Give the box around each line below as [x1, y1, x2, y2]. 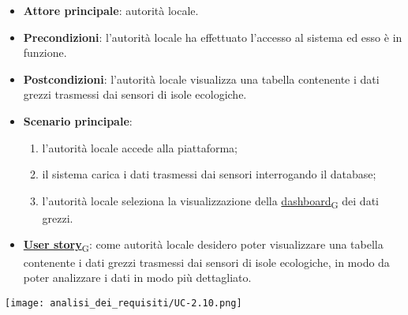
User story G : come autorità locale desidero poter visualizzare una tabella [23, 236, 384, 255]
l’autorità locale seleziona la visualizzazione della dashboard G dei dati [42, 192, 379, 211]
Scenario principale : [23, 112, 133, 129]
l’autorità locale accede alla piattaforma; [42, 139, 238, 156]
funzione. [23, 44, 67, 61]
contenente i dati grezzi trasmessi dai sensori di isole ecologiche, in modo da [23, 253, 390, 270]
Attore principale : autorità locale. [23, 2, 199, 18]
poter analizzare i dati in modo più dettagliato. [23, 269, 252, 286]
